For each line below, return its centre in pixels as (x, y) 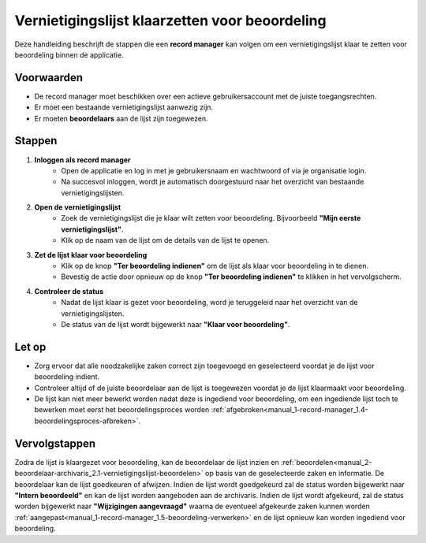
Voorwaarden (49, 78)
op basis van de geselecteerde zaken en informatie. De (295, 474)
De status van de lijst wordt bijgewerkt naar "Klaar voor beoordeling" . (176, 324)
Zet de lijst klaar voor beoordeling (91, 255)
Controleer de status (69, 291)
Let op (30, 347)
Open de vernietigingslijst (78, 207)
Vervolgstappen (55, 443)
